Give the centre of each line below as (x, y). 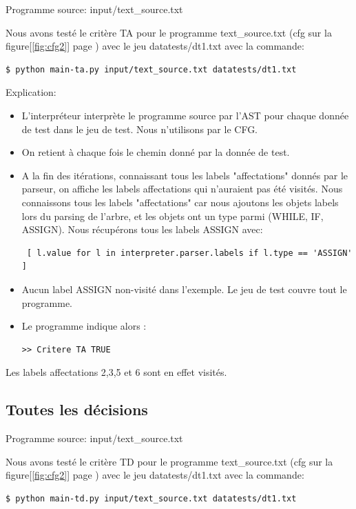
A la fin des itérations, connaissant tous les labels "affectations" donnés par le (185, 175)
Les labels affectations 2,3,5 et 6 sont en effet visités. (116, 372)
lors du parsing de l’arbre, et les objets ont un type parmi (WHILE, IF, (172, 216)
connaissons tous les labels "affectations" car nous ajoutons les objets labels (180, 202)
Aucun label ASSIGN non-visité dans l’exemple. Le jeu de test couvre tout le (184, 289)
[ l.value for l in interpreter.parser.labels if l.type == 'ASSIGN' (189, 253)
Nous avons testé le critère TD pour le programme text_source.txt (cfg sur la (169, 461)
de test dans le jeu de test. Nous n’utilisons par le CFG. (140, 129)
